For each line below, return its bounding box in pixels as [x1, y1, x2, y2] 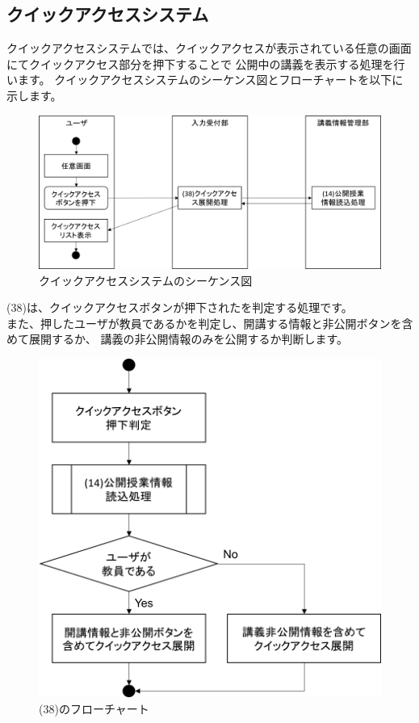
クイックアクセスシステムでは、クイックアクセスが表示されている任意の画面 [6, 40, 412, 57]
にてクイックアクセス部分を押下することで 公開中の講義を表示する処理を [6, 55, 394, 72]
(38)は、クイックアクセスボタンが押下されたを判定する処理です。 [6, 299, 353, 316]
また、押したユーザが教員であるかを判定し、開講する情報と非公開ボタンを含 [6, 314, 413, 331]
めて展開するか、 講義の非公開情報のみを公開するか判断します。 [6, 330, 348, 347]
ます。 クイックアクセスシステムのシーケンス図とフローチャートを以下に [17, 71, 404, 88]
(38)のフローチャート [39, 700, 149, 717]
